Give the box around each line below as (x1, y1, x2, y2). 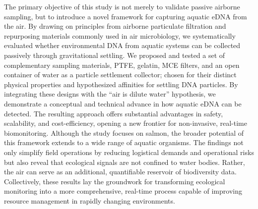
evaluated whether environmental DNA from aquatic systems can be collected (4, 40, 241, 51)
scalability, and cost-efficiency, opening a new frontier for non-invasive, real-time (4, 118, 247, 128)
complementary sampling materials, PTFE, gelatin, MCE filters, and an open (4, 59, 240, 70)
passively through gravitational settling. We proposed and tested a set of (4, 50, 225, 60)
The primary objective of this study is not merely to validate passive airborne (4, 1, 240, 11)
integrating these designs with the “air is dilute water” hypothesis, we (4, 89, 216, 99)
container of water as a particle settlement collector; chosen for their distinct (4, 69, 237, 80)
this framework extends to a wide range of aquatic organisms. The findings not (4, 137, 244, 148)
